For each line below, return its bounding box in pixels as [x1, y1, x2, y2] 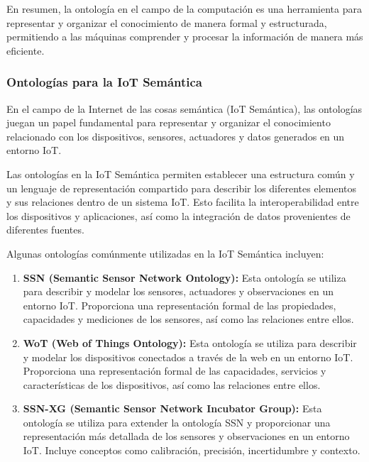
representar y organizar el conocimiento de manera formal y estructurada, [6, 15, 327, 30]
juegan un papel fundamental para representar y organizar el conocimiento [6, 115, 331, 130]
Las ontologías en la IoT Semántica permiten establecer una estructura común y [6, 166, 355, 181]
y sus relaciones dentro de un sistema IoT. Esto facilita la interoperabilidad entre [6, 194, 359, 209]
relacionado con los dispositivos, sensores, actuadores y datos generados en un [6, 128, 345, 143]
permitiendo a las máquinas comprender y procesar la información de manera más [6, 29, 363, 44]
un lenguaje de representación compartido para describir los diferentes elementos [6, 180, 356, 195]
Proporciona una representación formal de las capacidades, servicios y [23, 363, 326, 378]
